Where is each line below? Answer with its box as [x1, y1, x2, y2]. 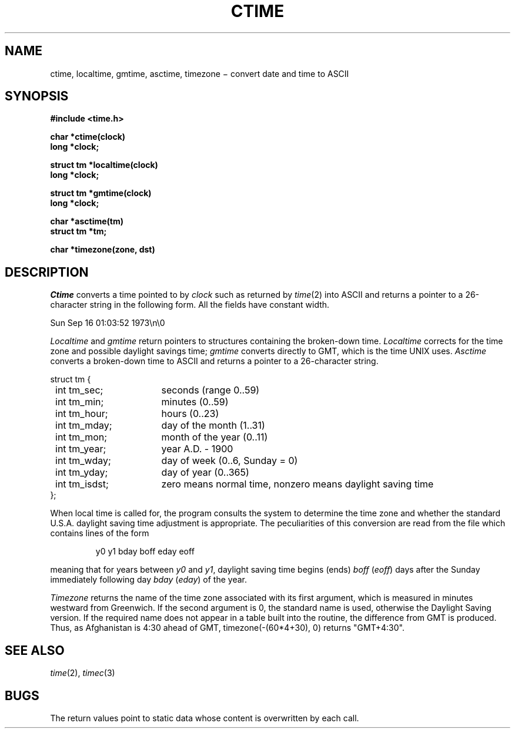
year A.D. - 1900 [161, 443, 233, 455]
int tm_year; [55, 443, 106, 455]
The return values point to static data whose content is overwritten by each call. [50, 712, 359, 723]
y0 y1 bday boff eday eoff [95, 546, 195, 557]
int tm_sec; [55, 384, 103, 396]
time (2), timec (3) [50, 668, 115, 678]
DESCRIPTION [5, 264, 89, 280]
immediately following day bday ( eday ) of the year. [50, 574, 248, 585]
